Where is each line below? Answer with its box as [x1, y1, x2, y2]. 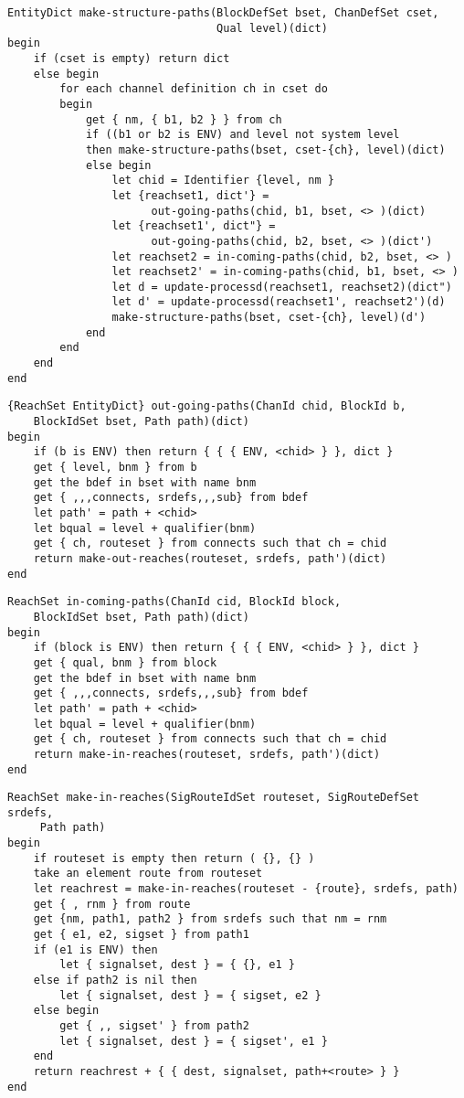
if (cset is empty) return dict [33, 51, 230, 65]
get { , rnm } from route [33, 897, 191, 911]
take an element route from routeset [33, 867, 263, 880]
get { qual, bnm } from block [33, 656, 217, 669]
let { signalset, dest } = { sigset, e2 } [59, 988, 322, 1002]
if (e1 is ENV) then [33, 943, 158, 956]
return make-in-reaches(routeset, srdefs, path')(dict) [33, 747, 381, 761]
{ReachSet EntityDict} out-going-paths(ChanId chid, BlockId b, [7, 400, 406, 413]
